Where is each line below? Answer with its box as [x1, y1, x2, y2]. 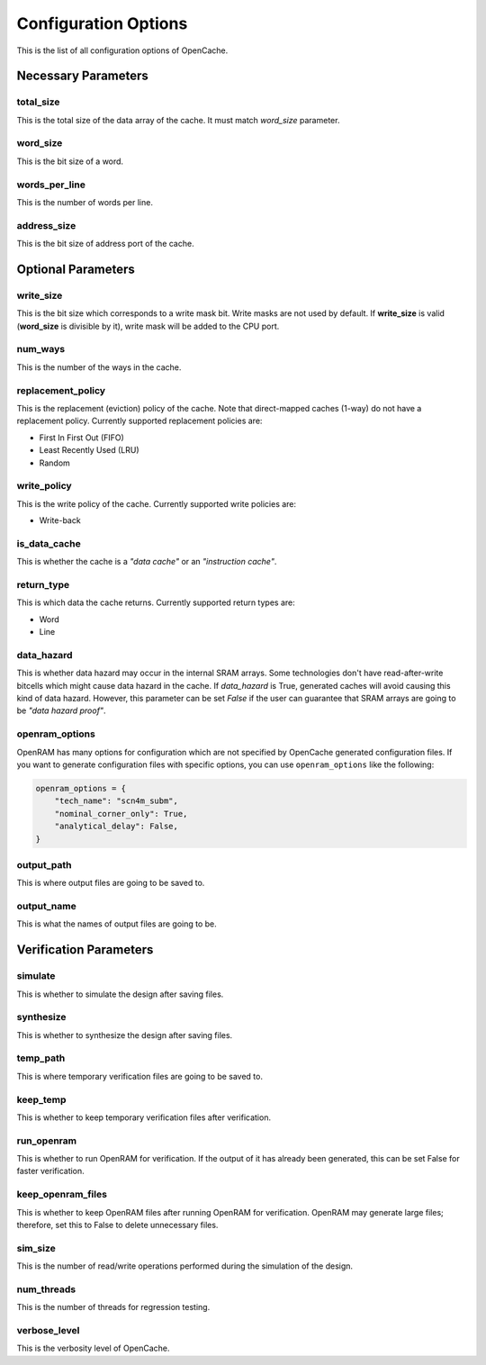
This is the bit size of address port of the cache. [16, 239, 194, 249]
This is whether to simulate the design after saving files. [16, 989, 224, 999]
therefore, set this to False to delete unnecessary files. [16, 1220, 219, 1231]
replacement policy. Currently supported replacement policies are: [16, 415, 263, 427]
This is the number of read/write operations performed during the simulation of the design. [16, 1261, 354, 1271]
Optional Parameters [16, 261, 135, 276]
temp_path [16, 1052, 66, 1064]
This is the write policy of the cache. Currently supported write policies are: [16, 498, 297, 509]
